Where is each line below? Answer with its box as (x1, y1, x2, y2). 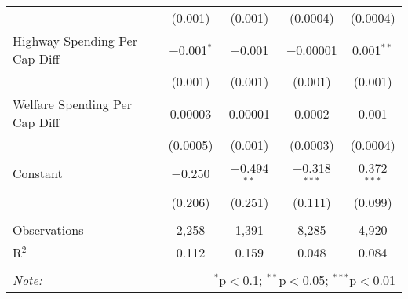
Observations (13, 220, 84, 239)
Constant (13, 164, 63, 183)
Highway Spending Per (13, 31, 137, 49)
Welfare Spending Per (13, 95, 132, 113)
